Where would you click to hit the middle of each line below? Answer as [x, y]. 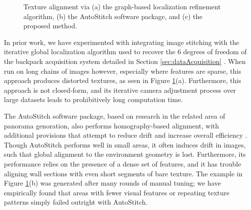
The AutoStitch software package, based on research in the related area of [115, 115]
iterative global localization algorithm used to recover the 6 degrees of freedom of [125, 52]
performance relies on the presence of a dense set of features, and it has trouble [123, 163]
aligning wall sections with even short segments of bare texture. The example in [123, 173]
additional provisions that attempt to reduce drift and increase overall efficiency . [125, 135]
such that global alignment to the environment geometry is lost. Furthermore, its [125, 154]
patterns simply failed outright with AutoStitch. [76, 202]
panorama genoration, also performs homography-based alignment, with [112, 125]
